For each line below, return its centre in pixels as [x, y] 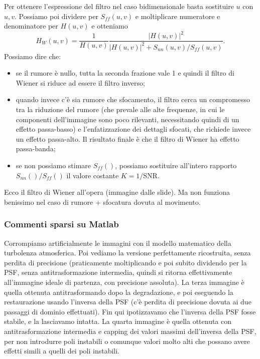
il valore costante [93, 175]
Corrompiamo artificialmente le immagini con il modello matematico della [118, 243]
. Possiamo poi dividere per [56, 16]
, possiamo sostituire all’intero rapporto [176, 165]
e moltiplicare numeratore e [178, 16]
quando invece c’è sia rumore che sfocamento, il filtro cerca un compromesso [133, 99]
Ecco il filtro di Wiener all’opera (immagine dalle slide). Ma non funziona [117, 192]
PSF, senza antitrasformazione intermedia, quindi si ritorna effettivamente [118, 272]
